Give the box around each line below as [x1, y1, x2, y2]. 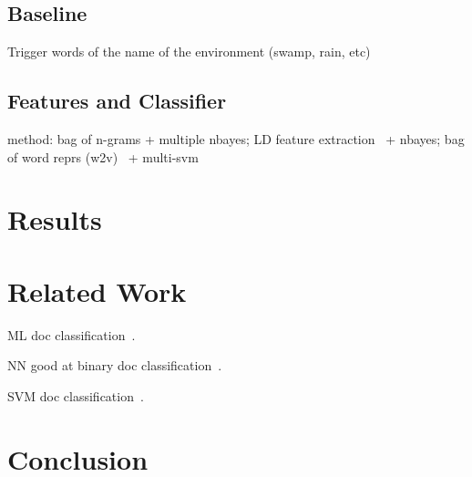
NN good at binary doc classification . [7, 356, 222, 375]
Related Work [7, 272, 187, 309]
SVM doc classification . [7, 386, 144, 405]
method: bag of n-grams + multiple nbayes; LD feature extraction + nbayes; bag [7, 130, 465, 148]
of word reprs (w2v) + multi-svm [7, 147, 199, 166]
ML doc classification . [7, 325, 136, 344]
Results [7, 201, 102, 238]
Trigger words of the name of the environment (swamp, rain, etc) [7, 42, 371, 61]
